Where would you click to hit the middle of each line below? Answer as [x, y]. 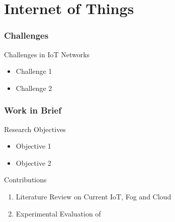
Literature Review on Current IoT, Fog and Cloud [94, 196]
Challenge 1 [34, 71]
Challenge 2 [34, 88]
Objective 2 [33, 162]
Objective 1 [33, 146]
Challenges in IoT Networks [47, 54]
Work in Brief [33, 110]
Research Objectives [35, 129]
